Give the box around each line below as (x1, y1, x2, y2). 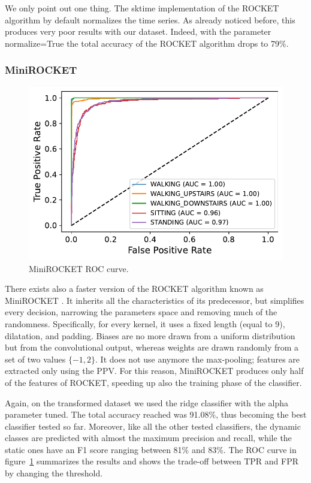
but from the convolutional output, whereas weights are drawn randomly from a (5, 341, 299, 354)
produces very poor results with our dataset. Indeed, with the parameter (5, 25, 271, 38)
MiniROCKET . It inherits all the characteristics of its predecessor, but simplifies (5, 294, 304, 306)
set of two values (5, 352, 66, 365)
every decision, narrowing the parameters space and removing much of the (5, 306, 277, 318)
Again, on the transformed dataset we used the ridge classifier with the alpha (5, 396, 289, 409)
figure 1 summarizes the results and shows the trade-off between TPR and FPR (5, 455, 298, 467)
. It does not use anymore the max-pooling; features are (95, 352, 300, 365)
